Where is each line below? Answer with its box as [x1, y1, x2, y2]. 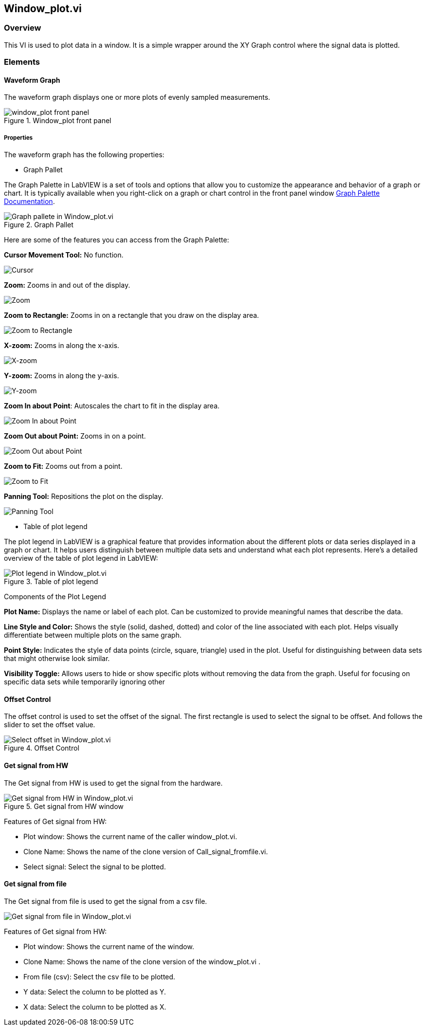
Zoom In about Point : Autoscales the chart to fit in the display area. [4, 402, 220, 410]
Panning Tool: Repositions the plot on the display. [4, 492, 164, 501]
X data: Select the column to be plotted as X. [23, 1002, 167, 1011]
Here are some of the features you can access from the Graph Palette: [4, 236, 229, 244]
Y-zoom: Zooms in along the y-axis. [4, 371, 119, 380]
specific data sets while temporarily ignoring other [4, 678, 165, 686]
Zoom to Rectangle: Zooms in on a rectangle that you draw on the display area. [4, 311, 259, 320]
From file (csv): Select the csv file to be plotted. [23, 972, 175, 981]
